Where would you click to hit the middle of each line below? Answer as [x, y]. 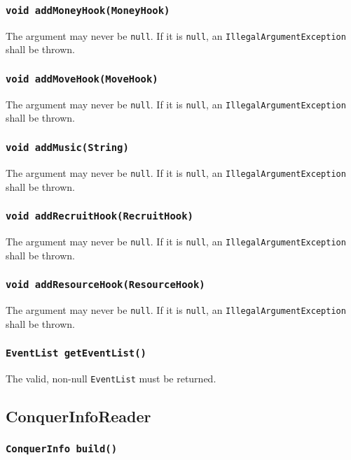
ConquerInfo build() [62, 449]
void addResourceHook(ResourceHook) [105, 285]
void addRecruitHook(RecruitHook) [99, 216]
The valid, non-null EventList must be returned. [111, 378]
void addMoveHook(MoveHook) [82, 79]
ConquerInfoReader [78, 416]
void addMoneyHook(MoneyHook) [88, 10]
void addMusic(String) [67, 147]
